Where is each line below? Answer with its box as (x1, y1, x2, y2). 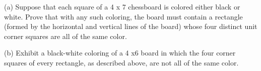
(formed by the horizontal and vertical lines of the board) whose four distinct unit (4, 21, 257, 31)
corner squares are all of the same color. (4, 30, 127, 41)
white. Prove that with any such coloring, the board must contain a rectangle (4, 11, 243, 21)
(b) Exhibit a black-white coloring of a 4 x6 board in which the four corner (4, 47, 236, 58)
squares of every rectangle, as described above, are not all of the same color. (4, 57, 239, 67)
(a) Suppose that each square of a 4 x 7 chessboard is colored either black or (4, 1, 240, 11)
